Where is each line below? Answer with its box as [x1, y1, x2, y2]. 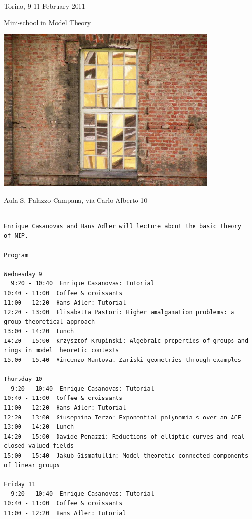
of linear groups [4, 461, 60, 469]
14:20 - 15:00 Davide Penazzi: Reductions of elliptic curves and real [4, 433, 245, 440]
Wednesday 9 [4, 270, 42, 278]
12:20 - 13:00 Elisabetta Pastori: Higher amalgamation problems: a [4, 309, 234, 316]
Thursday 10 [4, 376, 42, 383]
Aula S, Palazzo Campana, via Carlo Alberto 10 [4, 195, 148, 205]
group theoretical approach [4, 318, 95, 325]
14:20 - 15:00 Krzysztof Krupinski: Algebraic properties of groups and [4, 337, 249, 344]
